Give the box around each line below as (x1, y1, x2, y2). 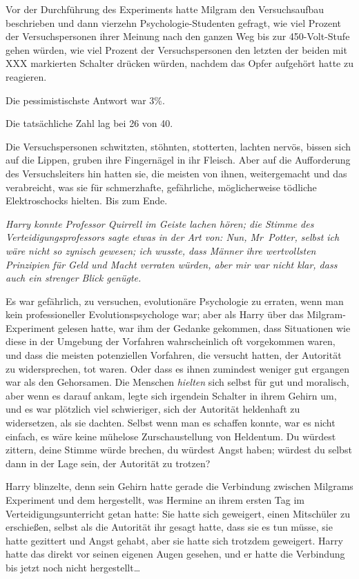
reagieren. (6, 69, 47, 84)
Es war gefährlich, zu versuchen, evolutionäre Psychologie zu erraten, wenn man (6, 293, 344, 308)
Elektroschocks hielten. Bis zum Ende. (6, 193, 168, 208)
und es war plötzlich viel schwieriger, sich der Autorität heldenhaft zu (6, 402, 300, 416)
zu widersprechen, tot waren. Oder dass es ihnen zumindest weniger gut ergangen (6, 361, 349, 375)
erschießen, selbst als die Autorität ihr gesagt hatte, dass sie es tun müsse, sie (6, 520, 333, 534)
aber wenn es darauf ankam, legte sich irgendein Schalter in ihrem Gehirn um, (6, 388, 337, 402)
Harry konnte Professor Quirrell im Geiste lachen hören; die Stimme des (6, 216, 314, 230)
